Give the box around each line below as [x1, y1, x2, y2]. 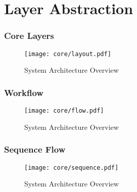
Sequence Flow [4, 143, 66, 156]
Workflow [4, 86, 43, 99]
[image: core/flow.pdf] [24, 107, 104, 115]
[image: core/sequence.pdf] [24, 164, 119, 171]
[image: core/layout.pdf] [24, 50, 111, 58]
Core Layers [4, 29, 54, 42]
